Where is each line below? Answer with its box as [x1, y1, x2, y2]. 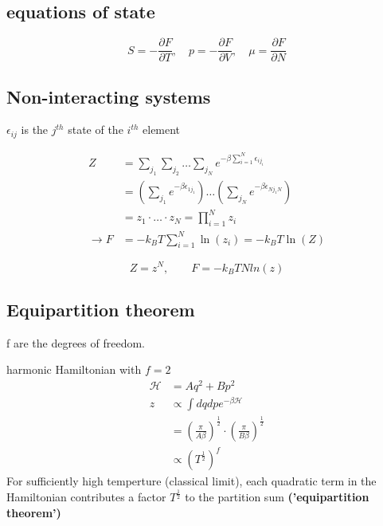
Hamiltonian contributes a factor [6, 489, 166, 505]
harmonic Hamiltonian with [6, 361, 142, 378]
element [143, 121, 181, 138]
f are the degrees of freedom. [6, 334, 146, 351]
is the [21, 121, 49, 138]
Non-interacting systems [6, 84, 211, 108]
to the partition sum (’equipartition [185, 489, 369, 505]
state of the [68, 121, 123, 138]
